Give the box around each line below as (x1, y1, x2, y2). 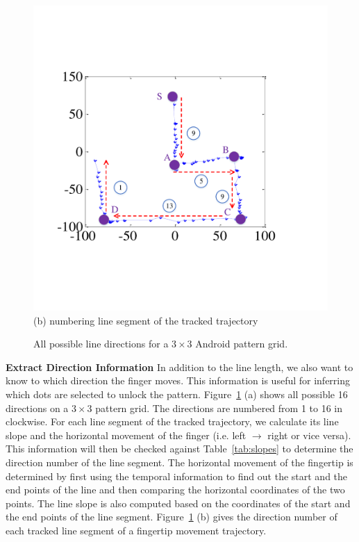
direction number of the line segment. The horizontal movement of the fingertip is (6, 454, 353, 469)
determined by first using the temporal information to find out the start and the (6, 468, 348, 483)
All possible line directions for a (33, 336, 169, 351)
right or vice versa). (267, 427, 351, 442)
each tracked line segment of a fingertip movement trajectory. (6, 523, 267, 537)
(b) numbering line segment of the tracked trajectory (33, 313, 258, 327)
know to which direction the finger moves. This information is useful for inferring (6, 373, 351, 388)
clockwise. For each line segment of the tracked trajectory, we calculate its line (6, 414, 339, 429)
